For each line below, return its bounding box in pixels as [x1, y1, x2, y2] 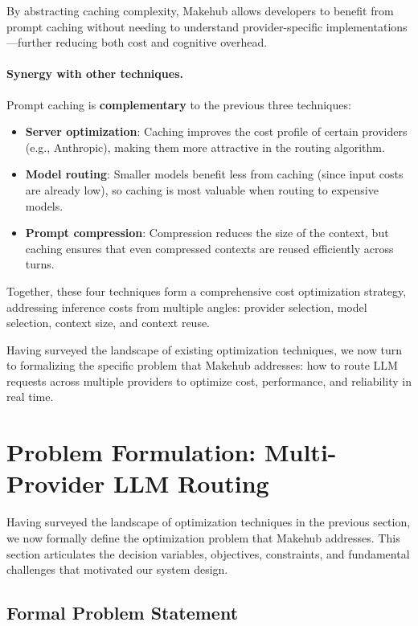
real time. [6, 388, 54, 405]
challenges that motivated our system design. [6, 561, 228, 578]
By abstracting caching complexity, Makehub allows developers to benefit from [6, 2, 394, 18]
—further [6, 34, 52, 51]
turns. [25, 256, 55, 272]
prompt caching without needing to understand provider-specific [6, 18, 323, 35]
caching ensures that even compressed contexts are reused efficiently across [25, 239, 394, 256]
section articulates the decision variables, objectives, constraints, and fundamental [6, 545, 410, 562]
